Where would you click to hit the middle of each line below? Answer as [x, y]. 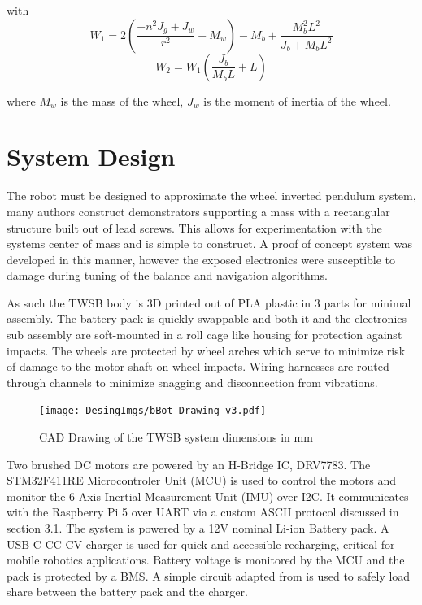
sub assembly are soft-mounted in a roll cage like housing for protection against [204, 335]
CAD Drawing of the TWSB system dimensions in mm [176, 437]
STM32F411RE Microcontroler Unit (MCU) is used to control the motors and [201, 480]
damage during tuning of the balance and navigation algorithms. [167, 275]
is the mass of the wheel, [122, 100]
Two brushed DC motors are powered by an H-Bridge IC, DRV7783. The [189, 464]
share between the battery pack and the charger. [127, 592]
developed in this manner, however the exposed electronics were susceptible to [201, 259]
